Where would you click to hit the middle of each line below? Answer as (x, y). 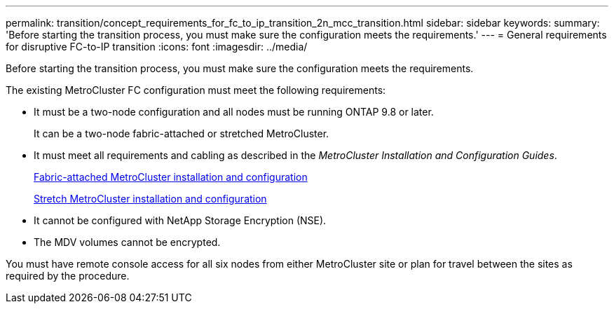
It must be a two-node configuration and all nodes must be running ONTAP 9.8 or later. (234, 112)
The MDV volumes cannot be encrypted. (127, 242)
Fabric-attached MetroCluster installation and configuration (171, 177)
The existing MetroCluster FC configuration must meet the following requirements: (196, 90)
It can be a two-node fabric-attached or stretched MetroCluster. (182, 133)
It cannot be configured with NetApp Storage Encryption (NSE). (180, 220)
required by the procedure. (68, 276)
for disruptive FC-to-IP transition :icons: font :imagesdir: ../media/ (157, 47)
